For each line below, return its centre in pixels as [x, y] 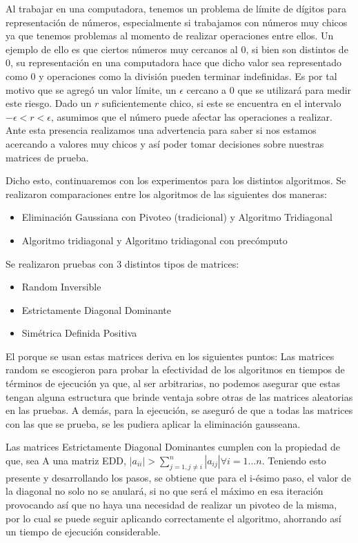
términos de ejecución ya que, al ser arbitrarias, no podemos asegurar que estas [173, 383]
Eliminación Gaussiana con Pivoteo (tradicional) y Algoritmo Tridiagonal [177, 217]
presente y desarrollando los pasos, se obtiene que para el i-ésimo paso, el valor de [178, 477]
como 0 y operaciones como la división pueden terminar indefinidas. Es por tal [171, 76]
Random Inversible [61, 287]
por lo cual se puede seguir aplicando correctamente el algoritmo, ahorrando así [173, 518]
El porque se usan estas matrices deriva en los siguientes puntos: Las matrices [170, 356]
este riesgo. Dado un [49, 103]
